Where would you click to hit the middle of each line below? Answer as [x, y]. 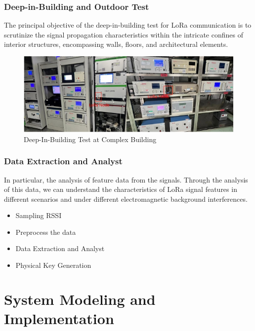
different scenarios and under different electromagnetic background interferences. [126, 199]
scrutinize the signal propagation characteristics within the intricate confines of [124, 34]
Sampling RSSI [39, 215]
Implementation [59, 318]
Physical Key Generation [53, 265]
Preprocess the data [46, 232]
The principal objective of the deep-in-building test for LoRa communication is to [128, 25]
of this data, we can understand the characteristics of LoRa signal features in [121, 189]
